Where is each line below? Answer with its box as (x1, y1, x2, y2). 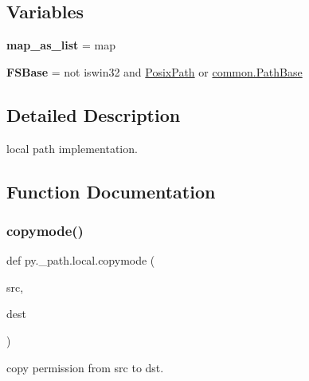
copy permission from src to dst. (6, 359, 164, 375)
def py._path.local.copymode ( (6, 252, 155, 269)
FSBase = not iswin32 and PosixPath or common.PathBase (6, 63, 303, 80)
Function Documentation (6, 179, 216, 203)
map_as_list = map (6, 37, 115, 53)
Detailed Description (6, 102, 181, 127)
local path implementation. (6, 139, 138, 156)
